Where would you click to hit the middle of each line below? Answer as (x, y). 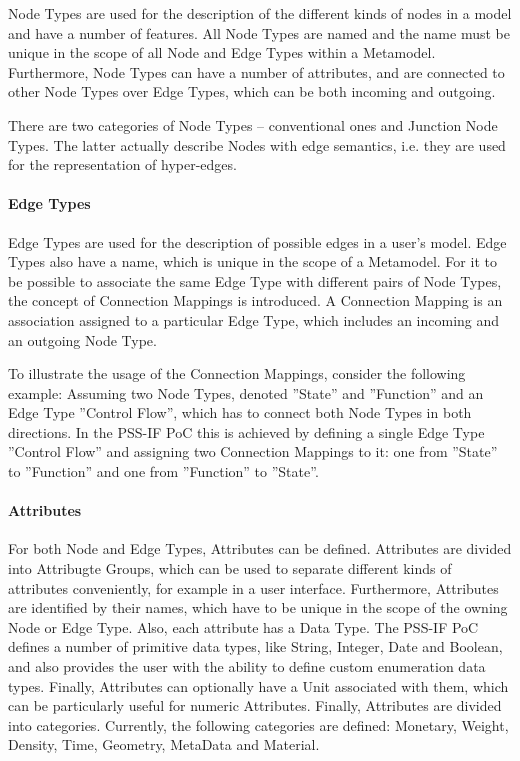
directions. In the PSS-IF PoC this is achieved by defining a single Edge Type (246, 431)
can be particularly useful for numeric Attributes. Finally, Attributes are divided (255, 705)
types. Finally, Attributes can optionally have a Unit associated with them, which (258, 685)
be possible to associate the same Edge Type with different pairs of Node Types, (255, 280)
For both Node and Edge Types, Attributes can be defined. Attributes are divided (260, 548)
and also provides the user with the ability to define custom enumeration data (247, 666)
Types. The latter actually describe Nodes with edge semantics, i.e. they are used (257, 144)
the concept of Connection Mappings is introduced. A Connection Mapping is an (255, 300)
